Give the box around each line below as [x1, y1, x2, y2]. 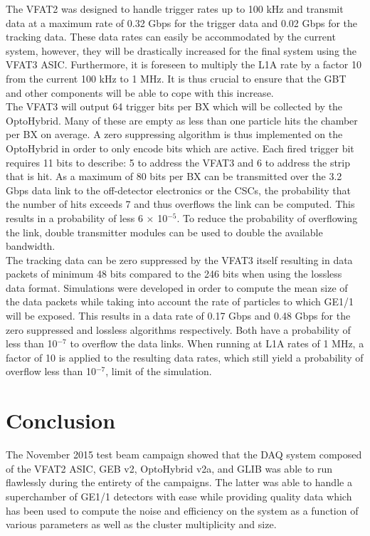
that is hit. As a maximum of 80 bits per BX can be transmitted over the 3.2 [6, 169, 342, 184]
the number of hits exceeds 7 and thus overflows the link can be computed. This [6, 196, 355, 211]
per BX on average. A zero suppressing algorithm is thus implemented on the [6, 127, 343, 142]
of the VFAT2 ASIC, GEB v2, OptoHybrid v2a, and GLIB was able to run [6, 461, 333, 475]
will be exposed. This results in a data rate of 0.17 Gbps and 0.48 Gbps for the [6, 308, 351, 323]
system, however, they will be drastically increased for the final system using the [6, 43, 356, 58]
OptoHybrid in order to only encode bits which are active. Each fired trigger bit [6, 140, 354, 155]
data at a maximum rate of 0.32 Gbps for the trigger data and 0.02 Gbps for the [6, 15, 358, 30]
